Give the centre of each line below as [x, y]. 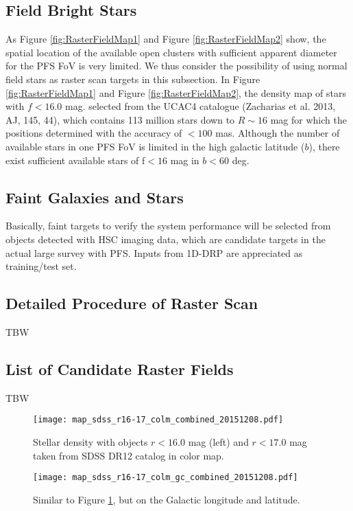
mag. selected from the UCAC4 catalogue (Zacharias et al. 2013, [200, 106]
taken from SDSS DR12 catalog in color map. [129, 455]
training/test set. [41, 266]
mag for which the [308, 119]
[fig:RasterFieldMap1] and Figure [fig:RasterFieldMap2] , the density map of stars [176, 92]
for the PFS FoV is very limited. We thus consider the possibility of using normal [176, 66]
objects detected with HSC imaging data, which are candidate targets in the [166, 239]
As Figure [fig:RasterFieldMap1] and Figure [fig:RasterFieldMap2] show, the [166, 39]
